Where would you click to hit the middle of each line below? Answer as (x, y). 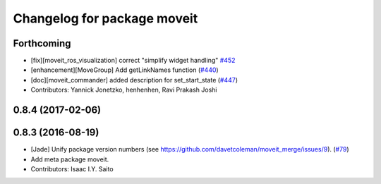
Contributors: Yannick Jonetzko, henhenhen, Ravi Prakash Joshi (124, 90)
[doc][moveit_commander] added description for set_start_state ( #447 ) (134, 80)
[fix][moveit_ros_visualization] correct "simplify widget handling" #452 (133, 61)
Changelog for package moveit (105, 18)
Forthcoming (42, 43)
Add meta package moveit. (70, 159)
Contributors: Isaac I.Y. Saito (72, 168)
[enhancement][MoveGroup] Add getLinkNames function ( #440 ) (125, 70)
